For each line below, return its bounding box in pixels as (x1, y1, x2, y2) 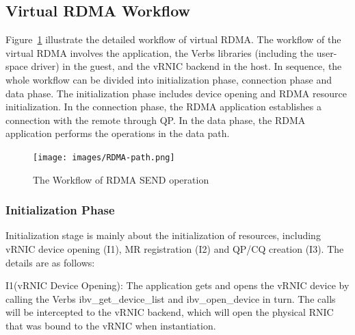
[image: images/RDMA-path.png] (33, 152, 175, 162)
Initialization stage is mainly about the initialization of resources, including (5, 228, 321, 243)
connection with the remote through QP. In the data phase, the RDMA (5, 112, 306, 127)
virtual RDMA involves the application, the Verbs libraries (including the (5, 45, 314, 60)
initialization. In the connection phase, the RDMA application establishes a (5, 99, 321, 114)
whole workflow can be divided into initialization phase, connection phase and (5, 72, 332, 86)
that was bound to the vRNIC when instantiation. (5, 318, 216, 332)
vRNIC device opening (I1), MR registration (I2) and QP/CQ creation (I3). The (5, 242, 344, 256)
